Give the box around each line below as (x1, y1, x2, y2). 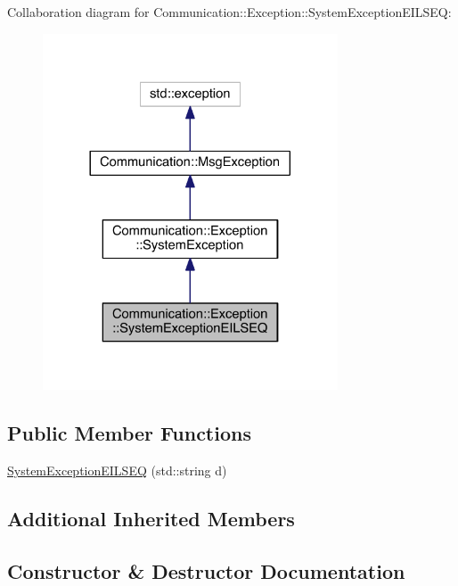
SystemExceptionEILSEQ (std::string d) (7, 461, 227, 480)
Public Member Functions (7, 419, 251, 447)
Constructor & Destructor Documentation (7, 557, 405, 584)
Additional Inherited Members (7, 505, 295, 532)
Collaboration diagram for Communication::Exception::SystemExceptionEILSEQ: (7, 3, 452, 21)
